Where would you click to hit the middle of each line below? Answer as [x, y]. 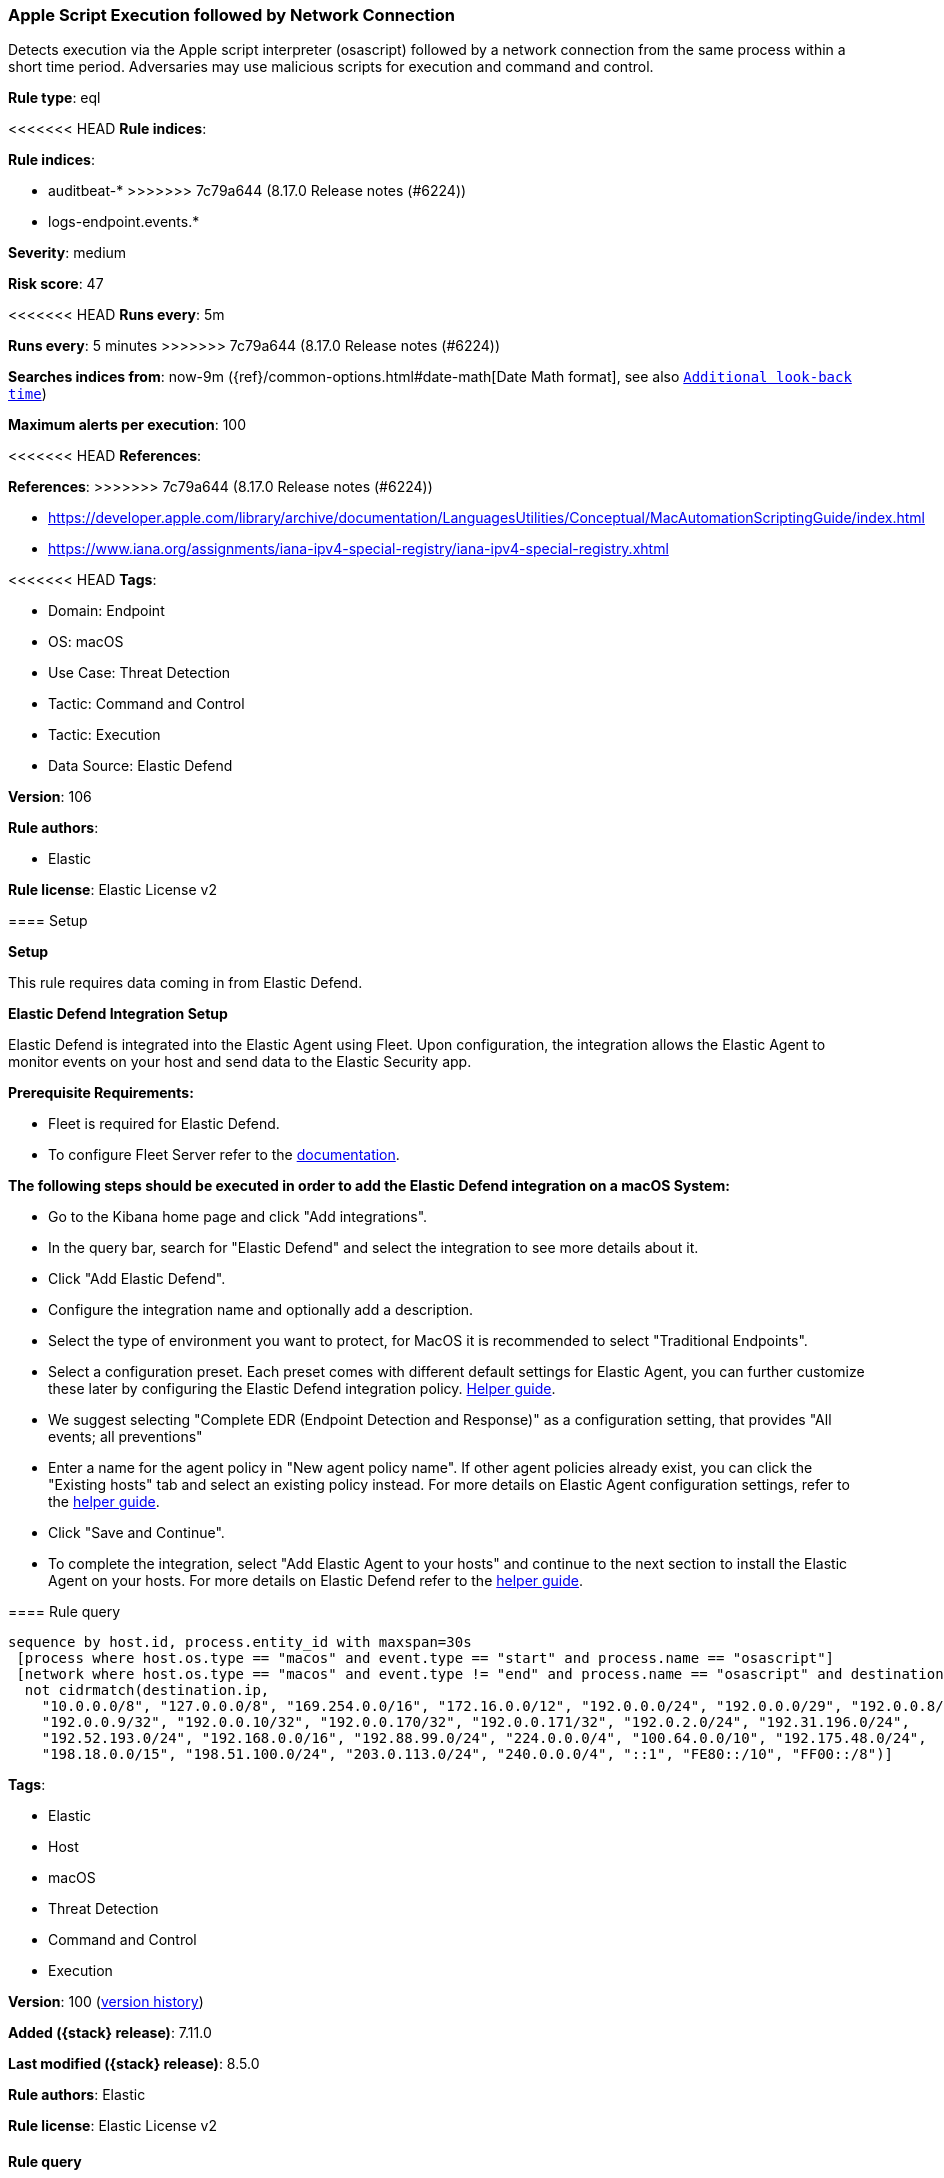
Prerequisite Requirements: [101, 1093]
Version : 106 [50, 797]
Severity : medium [67, 253]
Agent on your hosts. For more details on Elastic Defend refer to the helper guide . [316, 1581]
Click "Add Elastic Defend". [137, 1279]
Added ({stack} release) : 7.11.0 [110, 2033]
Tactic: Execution [104, 735]
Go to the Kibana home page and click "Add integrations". [238, 1217]
